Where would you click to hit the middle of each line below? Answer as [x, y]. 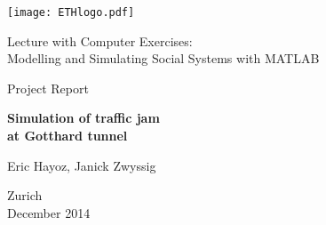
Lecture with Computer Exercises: [100, 40]
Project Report [48, 88]
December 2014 [49, 212]
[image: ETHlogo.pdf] [71, 12]
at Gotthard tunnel [68, 136]
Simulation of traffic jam [83, 118]
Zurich [25, 195]
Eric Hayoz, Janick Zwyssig [82, 165]
